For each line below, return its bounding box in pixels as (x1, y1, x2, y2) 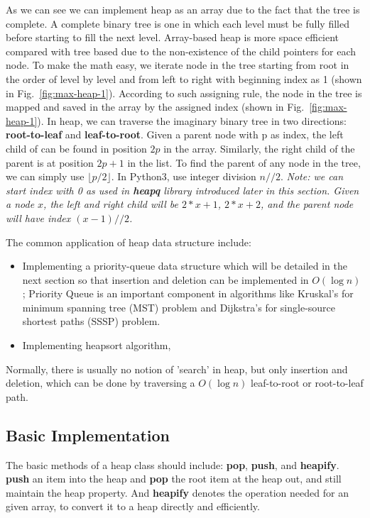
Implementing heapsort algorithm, (22, 338, 171, 353)
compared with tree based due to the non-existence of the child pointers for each (6, 43, 357, 58)
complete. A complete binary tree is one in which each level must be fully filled (6, 16, 349, 31)
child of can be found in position (6, 140, 147, 155)
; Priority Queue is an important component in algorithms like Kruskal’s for (22, 286, 354, 301)
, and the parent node (260, 197, 354, 211)
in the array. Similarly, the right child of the (163, 140, 355, 155)
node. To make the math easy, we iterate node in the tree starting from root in (6, 57, 349, 72)
